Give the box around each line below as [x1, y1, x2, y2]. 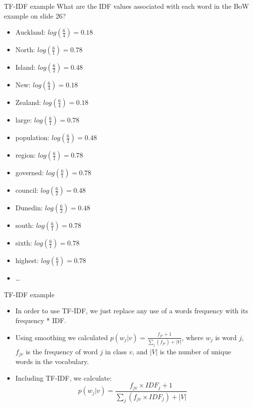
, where [181, 332, 204, 342]
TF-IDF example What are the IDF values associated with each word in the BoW [4, 1, 249, 11]
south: [15, 220, 34, 230]
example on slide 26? [4, 10, 66, 20]
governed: [15, 167, 44, 178]
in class [105, 346, 127, 356]
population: [15, 132, 50, 142]
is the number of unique [159, 346, 231, 356]
